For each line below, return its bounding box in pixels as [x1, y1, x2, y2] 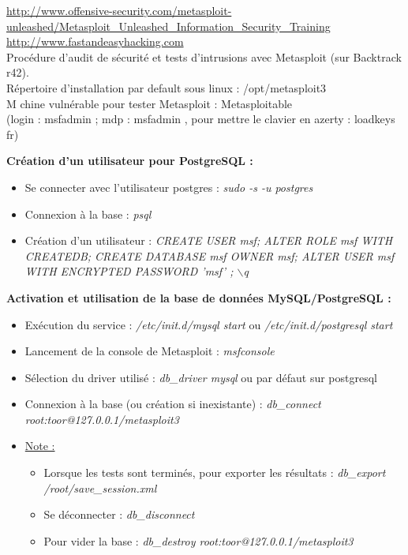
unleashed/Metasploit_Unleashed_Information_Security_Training [6, 17, 331, 34]
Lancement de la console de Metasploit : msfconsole [24, 343, 275, 359]
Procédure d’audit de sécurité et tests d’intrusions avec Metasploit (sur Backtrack [6, 48, 402, 65]
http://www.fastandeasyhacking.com [6, 33, 184, 50]
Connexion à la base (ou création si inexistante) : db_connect [24, 396, 321, 412]
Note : [24, 437, 55, 454]
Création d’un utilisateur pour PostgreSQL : [6, 152, 253, 169]
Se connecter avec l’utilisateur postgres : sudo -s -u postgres [24, 178, 313, 195]
